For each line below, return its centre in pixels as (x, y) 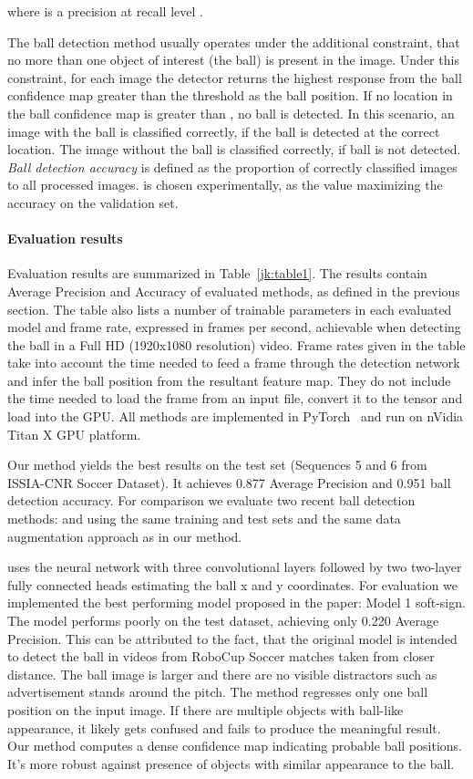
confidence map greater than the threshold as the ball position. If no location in (230, 95)
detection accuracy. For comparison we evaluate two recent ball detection (211, 500)
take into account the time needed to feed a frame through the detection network (234, 363)
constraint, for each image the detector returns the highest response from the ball (235, 77)
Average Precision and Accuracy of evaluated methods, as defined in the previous (234, 291)
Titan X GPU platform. (74, 434)
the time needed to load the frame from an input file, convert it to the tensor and (235, 398)
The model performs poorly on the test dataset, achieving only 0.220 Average (223, 621)
